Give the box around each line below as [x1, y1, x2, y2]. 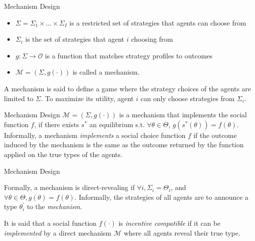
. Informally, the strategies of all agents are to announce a [75, 191, 249, 202]
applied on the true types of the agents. [4, 149, 123, 159]
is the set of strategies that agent [25, 34, 125, 44]
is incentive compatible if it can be [118, 217, 221, 228]
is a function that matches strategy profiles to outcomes [45, 50, 213, 60]
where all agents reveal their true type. [124, 227, 240, 238]
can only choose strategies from [140, 93, 235, 103]
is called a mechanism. [72, 67, 140, 77]
